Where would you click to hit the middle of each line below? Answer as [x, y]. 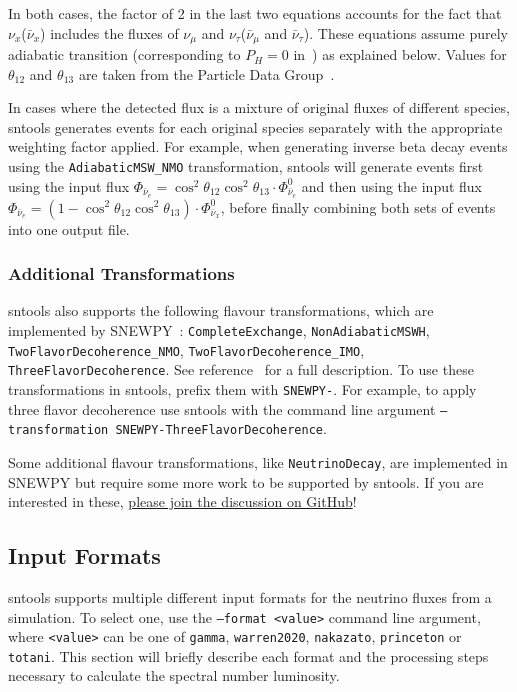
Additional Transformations [121, 273]
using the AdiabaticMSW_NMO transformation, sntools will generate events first [246, 166]
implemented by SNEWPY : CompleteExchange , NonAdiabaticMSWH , [219, 329]
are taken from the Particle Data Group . [206, 73]
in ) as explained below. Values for [400, 54]
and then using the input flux [392, 185]
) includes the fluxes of [109, 32]
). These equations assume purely [405, 32]
